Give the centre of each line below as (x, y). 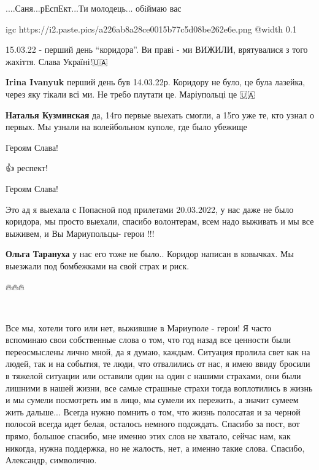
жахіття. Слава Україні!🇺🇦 (57, 61)
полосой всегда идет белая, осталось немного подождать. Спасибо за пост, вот (153, 424)
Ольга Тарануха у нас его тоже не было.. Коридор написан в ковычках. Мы (150, 254)
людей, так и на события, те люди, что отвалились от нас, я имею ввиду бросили (158, 364)
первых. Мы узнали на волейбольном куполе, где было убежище (126, 127)
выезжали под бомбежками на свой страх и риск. (98, 265)
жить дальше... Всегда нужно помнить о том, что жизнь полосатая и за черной (153, 411)
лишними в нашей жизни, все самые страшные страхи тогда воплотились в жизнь (159, 387)
